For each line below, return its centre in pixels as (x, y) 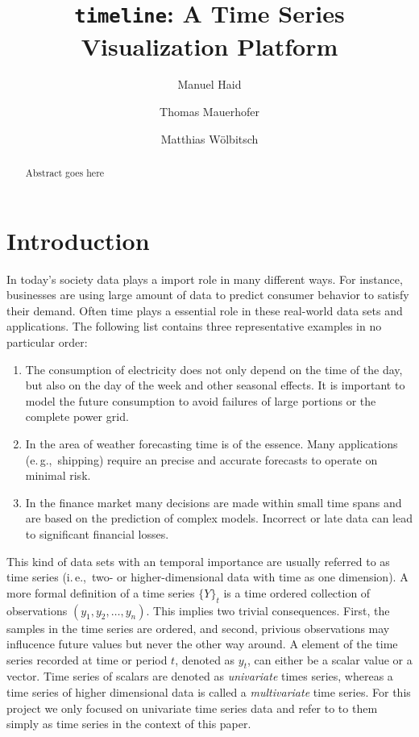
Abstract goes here (65, 173)
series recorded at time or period (87, 659)
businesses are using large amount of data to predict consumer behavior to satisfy (208, 295)
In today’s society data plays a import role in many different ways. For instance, (205, 279)
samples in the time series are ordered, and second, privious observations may (198, 628)
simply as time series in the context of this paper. (129, 724)
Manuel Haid (209, 84)
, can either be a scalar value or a (330, 659)
